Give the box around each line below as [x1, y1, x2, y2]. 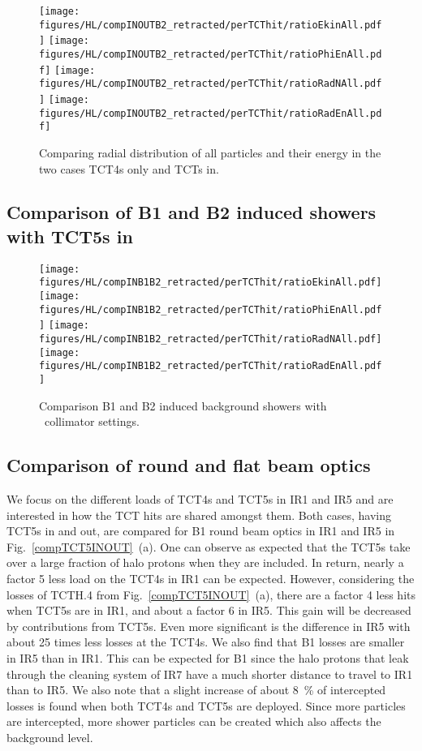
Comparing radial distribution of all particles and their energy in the [39, 144, 381, 161]
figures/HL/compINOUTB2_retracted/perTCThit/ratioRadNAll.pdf [39, 78, 382, 90]
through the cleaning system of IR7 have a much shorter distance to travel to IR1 [6, 665, 413, 682]
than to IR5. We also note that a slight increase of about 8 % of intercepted [6, 681, 386, 698]
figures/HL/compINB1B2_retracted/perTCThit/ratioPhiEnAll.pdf [39, 303, 382, 315]
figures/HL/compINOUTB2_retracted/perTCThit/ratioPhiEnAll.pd [39, 48, 382, 60]
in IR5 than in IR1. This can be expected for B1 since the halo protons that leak [6, 649, 409, 666]
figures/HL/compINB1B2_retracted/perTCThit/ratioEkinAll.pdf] [39, 277, 382, 289]
